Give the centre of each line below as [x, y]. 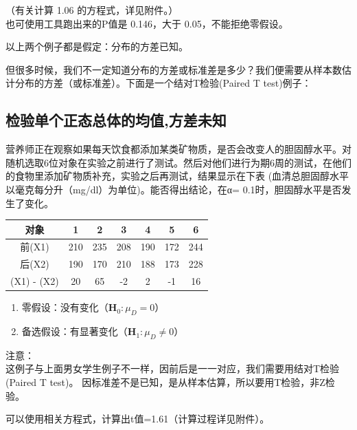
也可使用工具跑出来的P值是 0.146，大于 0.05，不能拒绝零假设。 [147, 23]
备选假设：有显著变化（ [74, 331]
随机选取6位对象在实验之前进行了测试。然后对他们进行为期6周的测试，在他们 [178, 162]
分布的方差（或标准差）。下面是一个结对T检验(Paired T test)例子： [163, 83]
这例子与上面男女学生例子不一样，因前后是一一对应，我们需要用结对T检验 [173, 368]
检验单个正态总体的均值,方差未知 [116, 120]
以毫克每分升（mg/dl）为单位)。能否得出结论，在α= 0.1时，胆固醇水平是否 [174, 189]
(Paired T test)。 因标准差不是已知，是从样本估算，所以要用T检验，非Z [165, 382]
